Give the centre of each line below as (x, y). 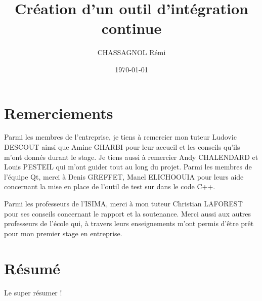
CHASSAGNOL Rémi (132, 52)
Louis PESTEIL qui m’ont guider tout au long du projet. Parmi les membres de (128, 167)
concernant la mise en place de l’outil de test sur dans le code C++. (110, 186)
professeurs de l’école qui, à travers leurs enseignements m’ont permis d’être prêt (129, 223)
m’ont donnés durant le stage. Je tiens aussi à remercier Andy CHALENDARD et (131, 157)
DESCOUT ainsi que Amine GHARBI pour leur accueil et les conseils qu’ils (122, 147)
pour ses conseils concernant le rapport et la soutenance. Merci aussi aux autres (128, 213)
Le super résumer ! (33, 292)
